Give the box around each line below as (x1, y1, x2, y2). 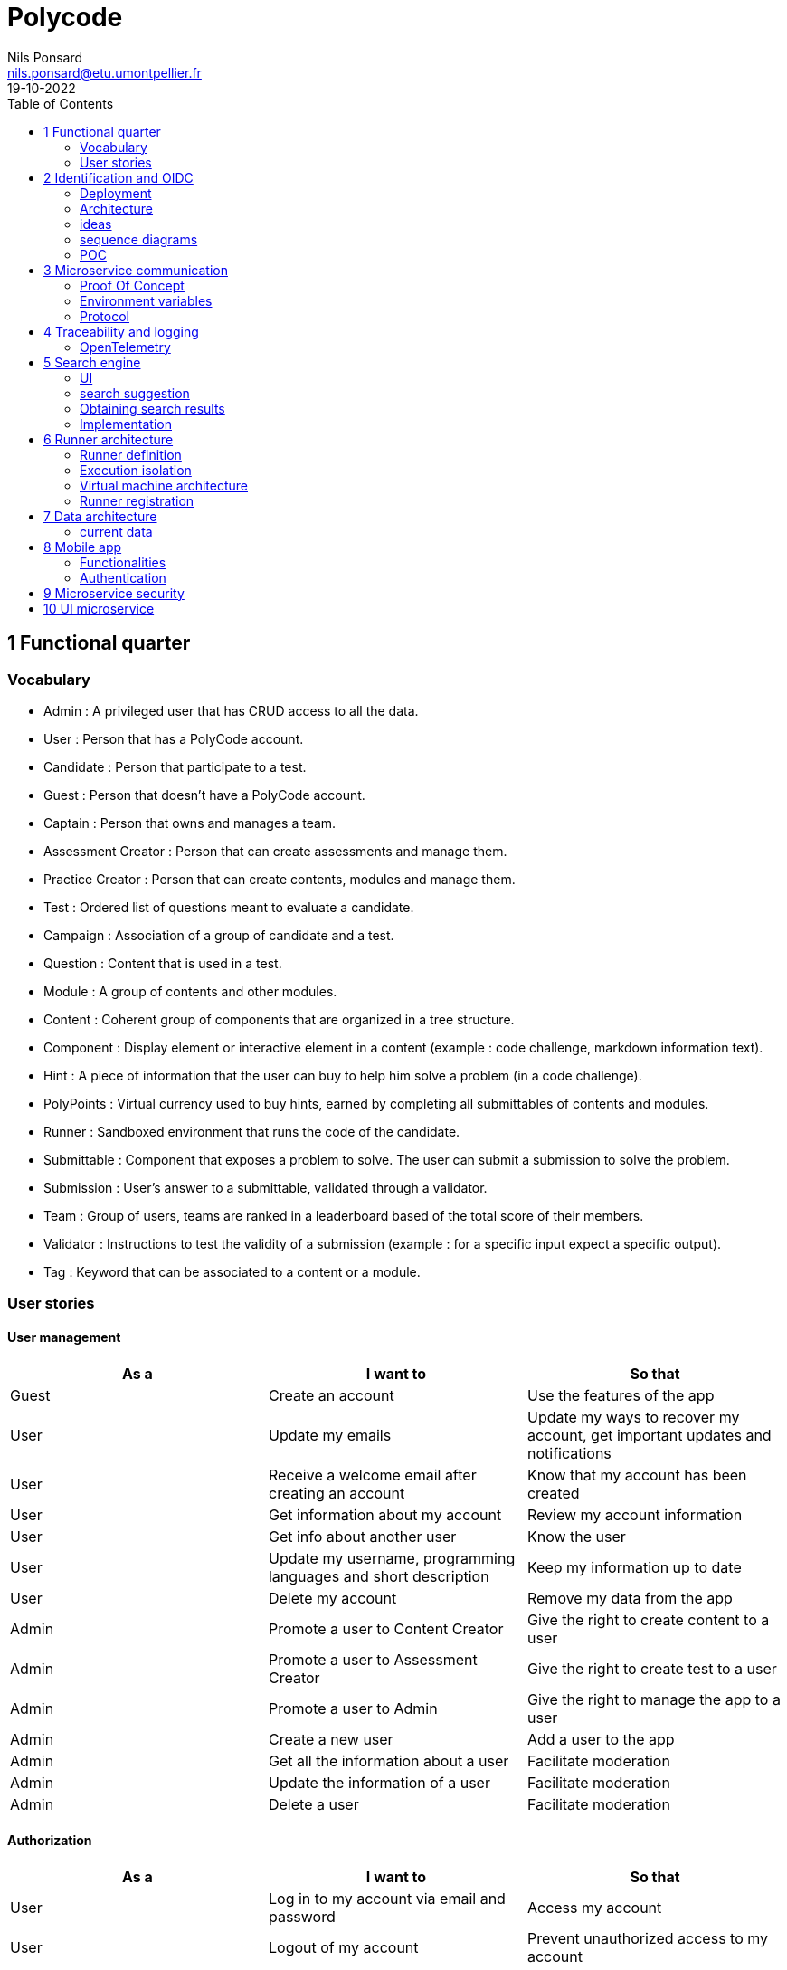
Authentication (80, 569, 166, 585)
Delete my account (268, 1588, 397, 1607)
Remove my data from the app (526, 1588, 733, 1607)
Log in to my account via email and (268, 1889, 506, 1908)
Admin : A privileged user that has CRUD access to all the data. (43, 702, 419, 719)
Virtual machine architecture (80, 477, 248, 493)
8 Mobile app (43, 538, 122, 555)
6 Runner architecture (43, 431, 174, 447)
